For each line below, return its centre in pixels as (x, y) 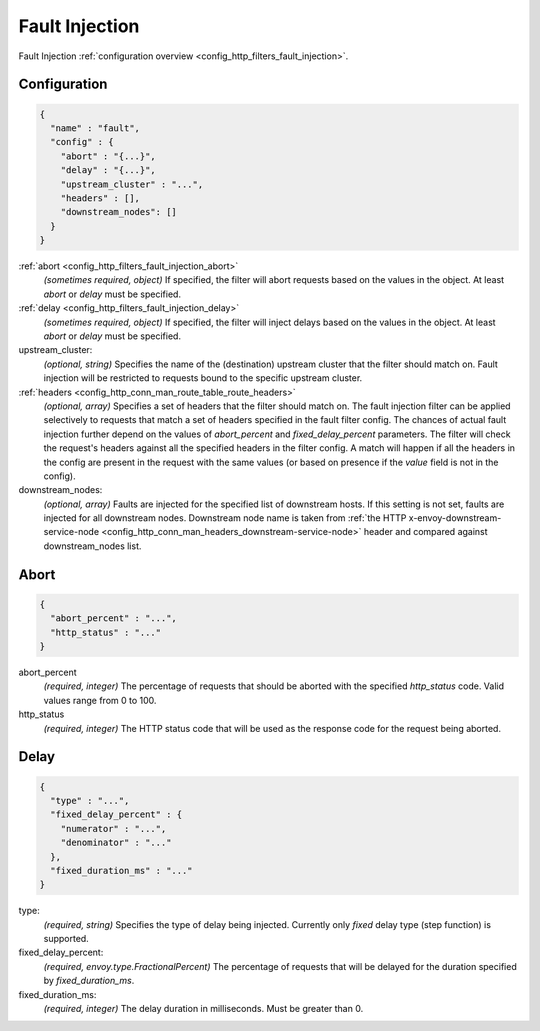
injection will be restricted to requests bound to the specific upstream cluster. (203, 378)
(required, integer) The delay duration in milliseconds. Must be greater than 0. (203, 1009)
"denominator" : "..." (116, 843)
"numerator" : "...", (113, 828)
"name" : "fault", (95, 128)
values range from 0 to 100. (100, 700)
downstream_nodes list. (92, 546)
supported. (66, 939)
